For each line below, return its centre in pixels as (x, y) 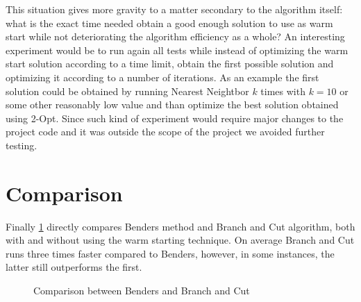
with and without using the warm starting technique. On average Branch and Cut (180, 240)
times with (283, 91)
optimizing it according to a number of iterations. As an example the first (162, 77)
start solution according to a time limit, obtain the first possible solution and (170, 64)
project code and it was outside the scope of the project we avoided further (165, 132)
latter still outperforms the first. (74, 267)
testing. (22, 145)
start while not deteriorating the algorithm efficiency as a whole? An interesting (175, 36)
